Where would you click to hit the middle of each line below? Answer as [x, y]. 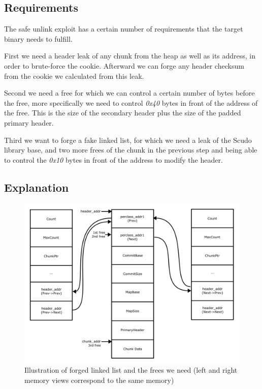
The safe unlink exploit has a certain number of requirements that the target [124, 29]
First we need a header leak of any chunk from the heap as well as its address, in [130, 56]
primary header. [29, 122]
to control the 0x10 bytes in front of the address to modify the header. [113, 159]
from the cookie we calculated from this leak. [74, 76]
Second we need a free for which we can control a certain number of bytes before [129, 93]
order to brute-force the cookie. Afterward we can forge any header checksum [124, 65]
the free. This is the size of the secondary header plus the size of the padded [123, 113]
